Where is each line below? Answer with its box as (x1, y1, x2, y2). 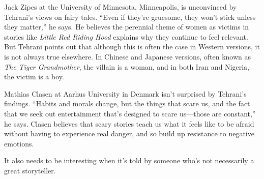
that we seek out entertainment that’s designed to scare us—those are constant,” (4, 108, 256, 118)
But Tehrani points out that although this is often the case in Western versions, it (4, 41, 260, 52)
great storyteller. (4, 165, 56, 175)
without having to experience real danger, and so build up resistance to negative (4, 128, 254, 139)
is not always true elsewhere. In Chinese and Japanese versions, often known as (4, 51, 251, 62)
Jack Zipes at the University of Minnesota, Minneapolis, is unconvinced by (4, 2, 237, 12)
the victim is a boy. (4, 71, 64, 82)
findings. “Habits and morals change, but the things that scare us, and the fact (4, 98, 250, 109)
